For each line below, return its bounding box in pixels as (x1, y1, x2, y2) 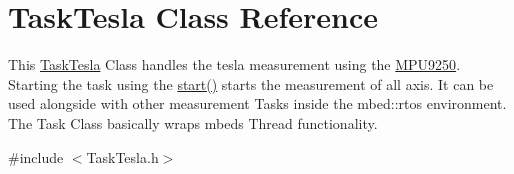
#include (8, 146, 64, 167)
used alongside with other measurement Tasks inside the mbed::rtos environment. (8, 93, 507, 114)
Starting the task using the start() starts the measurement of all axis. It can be (8, 73, 494, 94)
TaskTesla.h (86, 146, 159, 167)
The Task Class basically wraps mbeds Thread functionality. (8, 112, 378, 133)
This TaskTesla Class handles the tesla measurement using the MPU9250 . (8, 54, 461, 75)
